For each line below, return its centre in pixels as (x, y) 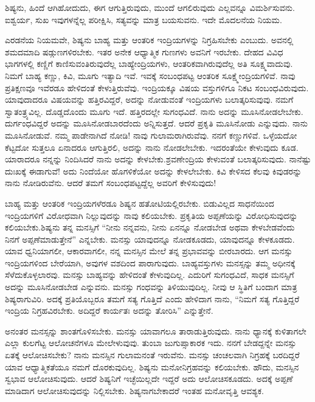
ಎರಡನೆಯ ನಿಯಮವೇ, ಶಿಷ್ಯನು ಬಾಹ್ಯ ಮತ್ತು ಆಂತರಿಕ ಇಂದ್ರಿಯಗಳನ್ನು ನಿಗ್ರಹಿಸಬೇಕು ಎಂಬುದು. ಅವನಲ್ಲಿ (149, 40)
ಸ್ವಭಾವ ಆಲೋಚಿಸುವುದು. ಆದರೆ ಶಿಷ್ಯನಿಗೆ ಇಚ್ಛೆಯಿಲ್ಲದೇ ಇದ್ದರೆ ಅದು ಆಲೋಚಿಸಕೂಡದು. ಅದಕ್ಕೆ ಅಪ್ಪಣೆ (149, 379)
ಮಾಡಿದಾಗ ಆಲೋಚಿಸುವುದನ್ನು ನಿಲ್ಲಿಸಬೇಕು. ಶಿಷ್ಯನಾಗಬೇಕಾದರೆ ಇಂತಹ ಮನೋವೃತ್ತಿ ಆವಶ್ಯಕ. (134, 390)
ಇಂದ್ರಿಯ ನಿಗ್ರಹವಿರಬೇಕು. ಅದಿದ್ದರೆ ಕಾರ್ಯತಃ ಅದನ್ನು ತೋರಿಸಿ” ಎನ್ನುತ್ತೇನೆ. (109, 310)
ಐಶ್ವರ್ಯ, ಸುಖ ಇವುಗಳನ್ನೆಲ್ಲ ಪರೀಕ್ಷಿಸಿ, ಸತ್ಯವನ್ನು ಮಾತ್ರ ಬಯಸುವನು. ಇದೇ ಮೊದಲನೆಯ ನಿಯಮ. (144, 19)
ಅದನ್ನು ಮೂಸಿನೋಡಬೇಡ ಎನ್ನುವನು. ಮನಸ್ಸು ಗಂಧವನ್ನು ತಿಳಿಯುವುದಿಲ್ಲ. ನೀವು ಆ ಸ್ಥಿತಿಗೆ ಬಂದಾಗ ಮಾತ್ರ (151, 287)
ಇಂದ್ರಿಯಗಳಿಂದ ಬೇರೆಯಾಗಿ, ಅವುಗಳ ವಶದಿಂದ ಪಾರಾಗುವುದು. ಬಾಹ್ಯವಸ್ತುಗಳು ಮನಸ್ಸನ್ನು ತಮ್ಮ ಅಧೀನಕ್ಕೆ (150, 262)
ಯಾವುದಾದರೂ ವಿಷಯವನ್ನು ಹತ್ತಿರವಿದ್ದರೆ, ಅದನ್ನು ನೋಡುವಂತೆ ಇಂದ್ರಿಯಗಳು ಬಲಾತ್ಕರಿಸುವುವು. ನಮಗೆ (149, 99)
